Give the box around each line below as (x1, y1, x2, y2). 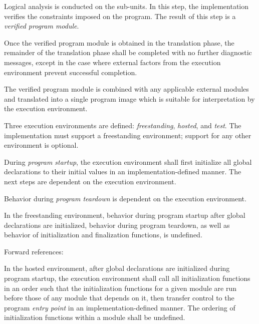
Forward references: (4, 246, 64, 256)
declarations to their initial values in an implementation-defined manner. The (4, 166, 241, 177)
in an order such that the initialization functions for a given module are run (4, 282, 236, 293)
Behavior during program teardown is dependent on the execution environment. (4, 193, 246, 203)
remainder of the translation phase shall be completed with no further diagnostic (4, 47, 252, 58)
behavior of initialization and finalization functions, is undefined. (4, 229, 202, 240)
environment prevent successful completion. (4, 67, 137, 77)
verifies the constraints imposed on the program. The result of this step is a (4, 11, 236, 21)
